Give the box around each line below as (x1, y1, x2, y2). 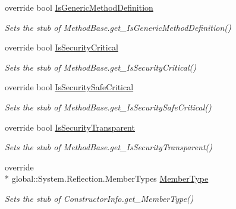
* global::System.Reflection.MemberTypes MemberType (5, 172, 209, 185)
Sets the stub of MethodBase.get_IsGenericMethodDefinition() (5, 21, 231, 33)
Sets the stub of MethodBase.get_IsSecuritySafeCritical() (5, 100, 212, 113)
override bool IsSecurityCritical (5, 41, 118, 53)
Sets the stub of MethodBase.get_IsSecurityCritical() (5, 61, 196, 73)
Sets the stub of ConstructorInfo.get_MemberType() (5, 192, 194, 204)
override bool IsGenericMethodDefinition (5, 1, 153, 13)
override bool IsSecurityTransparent (5, 121, 135, 133)
